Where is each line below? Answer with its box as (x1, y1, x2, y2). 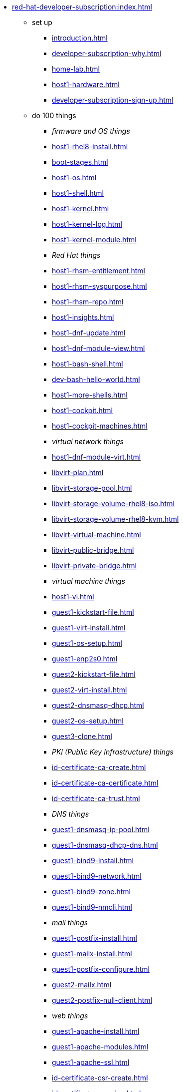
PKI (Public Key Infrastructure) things (52, 748, 174, 756)
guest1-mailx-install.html (52, 949, 132, 958)
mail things (52, 918, 88, 927)
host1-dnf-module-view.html (52, 344, 145, 352)
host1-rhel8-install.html (52, 142, 128, 151)
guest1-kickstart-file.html (52, 608, 134, 616)
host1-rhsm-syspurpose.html (52, 282, 147, 290)
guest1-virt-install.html (52, 623, 126, 632)
